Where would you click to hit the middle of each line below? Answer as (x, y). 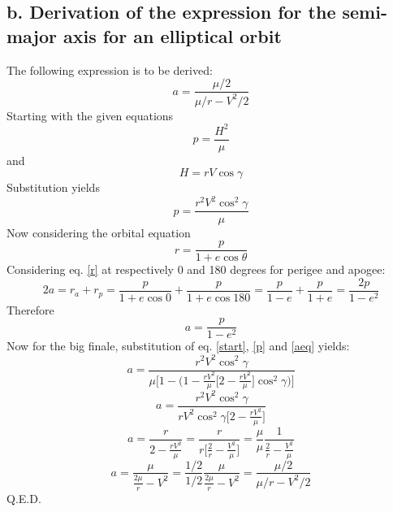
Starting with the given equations (90, 115)
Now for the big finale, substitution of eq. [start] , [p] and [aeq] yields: (178, 346)
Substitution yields (53, 187)
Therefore (30, 309)
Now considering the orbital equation (99, 232)
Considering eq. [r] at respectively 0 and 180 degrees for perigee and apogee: (196, 269)
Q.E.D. (24, 498)
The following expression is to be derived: (110, 69)
